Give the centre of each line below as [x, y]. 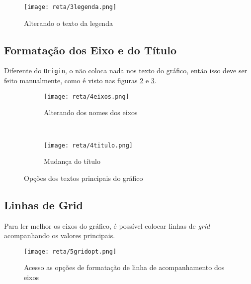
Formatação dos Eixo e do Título [90, 50]
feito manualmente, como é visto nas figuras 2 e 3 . [80, 80]
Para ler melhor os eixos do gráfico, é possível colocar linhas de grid [107, 225]
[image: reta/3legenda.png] [70, 7]
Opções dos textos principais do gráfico [84, 178]
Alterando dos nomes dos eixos [91, 112]
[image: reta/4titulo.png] [88, 145]
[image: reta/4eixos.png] [86, 96]
